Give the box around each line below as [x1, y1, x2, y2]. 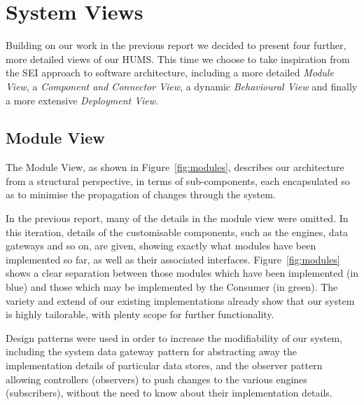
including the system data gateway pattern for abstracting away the [6, 344, 297, 359]
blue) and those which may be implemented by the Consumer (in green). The [6, 280, 338, 294]
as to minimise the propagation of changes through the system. [6, 187, 276, 202]
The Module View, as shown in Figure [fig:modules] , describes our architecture [6, 160, 344, 174]
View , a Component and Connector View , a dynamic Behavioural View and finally [6, 78, 358, 93]
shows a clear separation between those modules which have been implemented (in [6, 266, 359, 280]
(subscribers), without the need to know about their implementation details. [6, 385, 332, 400]
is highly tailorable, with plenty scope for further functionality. [6, 307, 274, 322]
